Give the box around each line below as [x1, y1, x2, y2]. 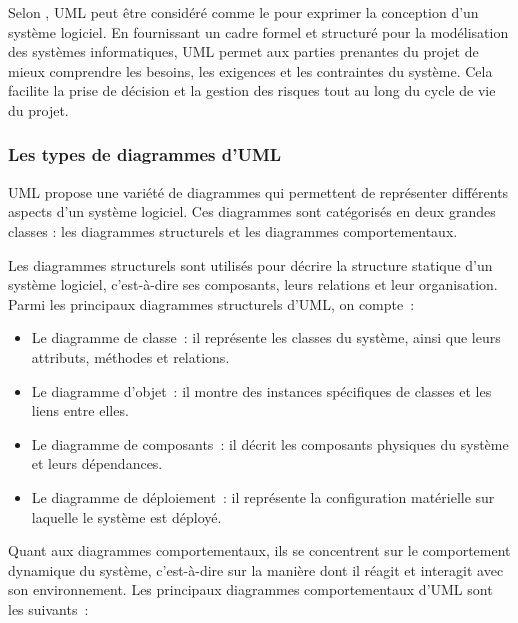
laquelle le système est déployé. [31, 506, 222, 527]
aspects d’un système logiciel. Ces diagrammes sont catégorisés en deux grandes [8, 201, 496, 222]
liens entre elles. [31, 400, 129, 421]
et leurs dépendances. [31, 453, 163, 474]
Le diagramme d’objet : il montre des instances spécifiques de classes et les [31, 380, 492, 401]
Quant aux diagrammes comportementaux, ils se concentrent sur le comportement [8, 540, 511, 561]
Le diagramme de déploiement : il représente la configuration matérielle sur [31, 486, 495, 507]
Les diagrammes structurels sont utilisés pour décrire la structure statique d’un [8, 254, 493, 275]
